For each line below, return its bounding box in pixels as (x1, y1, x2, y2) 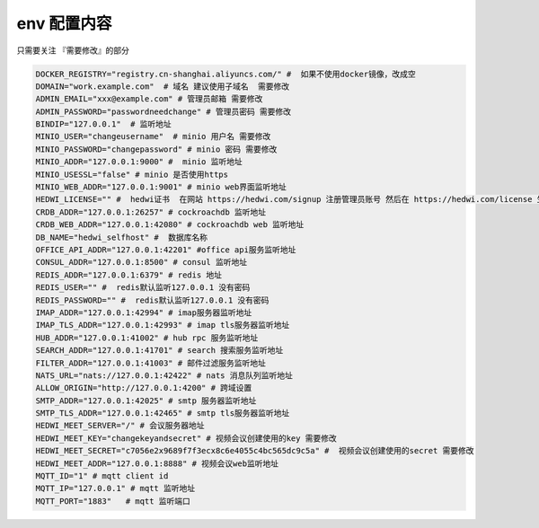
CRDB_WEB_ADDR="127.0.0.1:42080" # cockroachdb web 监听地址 (35, 220, 305, 230)
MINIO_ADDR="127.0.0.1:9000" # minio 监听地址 (35, 157, 243, 167)
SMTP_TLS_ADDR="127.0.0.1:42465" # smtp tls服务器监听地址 (35, 409, 290, 418)
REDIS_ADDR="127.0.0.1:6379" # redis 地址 (35, 269, 223, 280)
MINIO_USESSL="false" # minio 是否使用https (35, 169, 229, 180)
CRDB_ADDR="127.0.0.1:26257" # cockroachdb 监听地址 (35, 207, 267, 217)
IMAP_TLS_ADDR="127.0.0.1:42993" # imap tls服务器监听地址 (35, 320, 290, 330)
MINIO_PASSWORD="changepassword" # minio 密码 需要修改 (35, 144, 278, 154)
